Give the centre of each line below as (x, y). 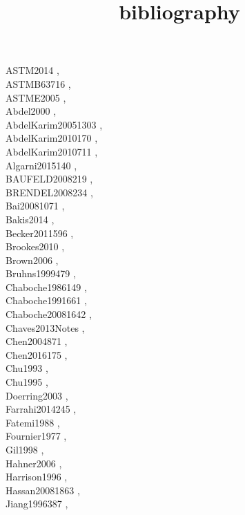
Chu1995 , (27, 382)
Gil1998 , (25, 449)
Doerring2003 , (37, 395)
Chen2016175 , (37, 354)
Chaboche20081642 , (49, 314)
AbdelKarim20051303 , (54, 124)
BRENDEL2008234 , (49, 192)
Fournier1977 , (36, 436)
